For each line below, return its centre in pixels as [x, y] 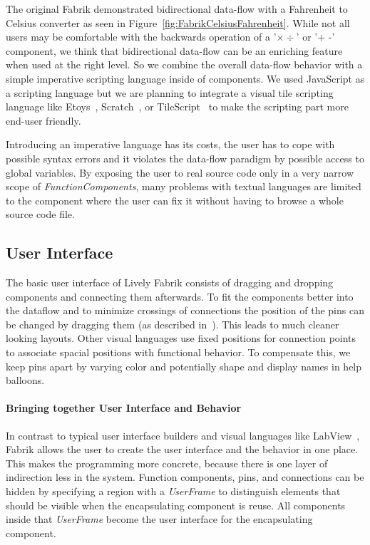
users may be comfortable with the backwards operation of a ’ [141, 37]
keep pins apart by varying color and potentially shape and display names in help [184, 366]
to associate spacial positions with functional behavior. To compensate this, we [178, 352]
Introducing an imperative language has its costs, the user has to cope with [170, 144]
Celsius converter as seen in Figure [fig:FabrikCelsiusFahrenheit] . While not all [178, 22]
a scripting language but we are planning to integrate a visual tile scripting [170, 92]
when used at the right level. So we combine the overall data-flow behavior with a [184, 64]
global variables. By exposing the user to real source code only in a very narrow [180, 172]
